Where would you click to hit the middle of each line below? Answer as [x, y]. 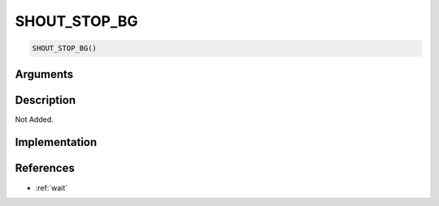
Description [46, 100]
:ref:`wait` [52, 187]
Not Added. [35, 119]
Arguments [44, 74]
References [45, 168]
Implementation [56, 142]
